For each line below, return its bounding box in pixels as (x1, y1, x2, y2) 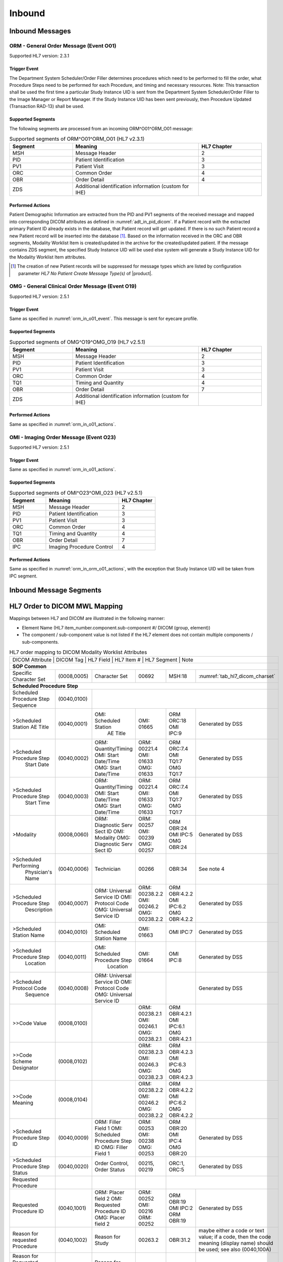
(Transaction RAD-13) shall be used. (9, 103, 84, 110)
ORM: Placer (94, 1189, 125, 1196)
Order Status (94, 1166, 125, 1173)
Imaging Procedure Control (48, 543, 114, 550)
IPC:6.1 (168, 1023, 185, 1030)
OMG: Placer (94, 1214, 125, 1221)
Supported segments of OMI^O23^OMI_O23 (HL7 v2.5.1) (9, 489, 143, 496)
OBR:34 (168, 866, 188, 873)
